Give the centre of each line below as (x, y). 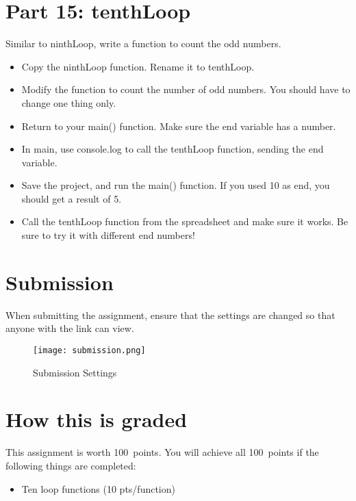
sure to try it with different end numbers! (108, 235)
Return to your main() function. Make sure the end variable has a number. (179, 126)
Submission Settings (75, 372)
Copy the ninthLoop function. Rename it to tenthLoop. (138, 66)
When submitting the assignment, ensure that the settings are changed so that (170, 314)
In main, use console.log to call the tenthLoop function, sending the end (173, 149)
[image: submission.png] (89, 350)
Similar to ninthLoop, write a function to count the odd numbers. (143, 43)
